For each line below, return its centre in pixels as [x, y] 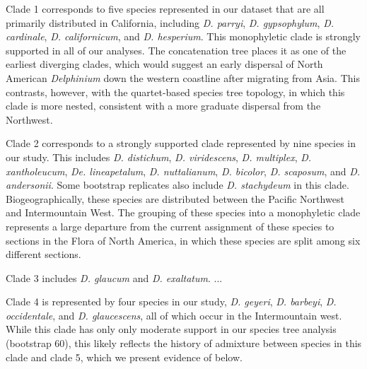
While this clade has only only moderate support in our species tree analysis [171, 329]
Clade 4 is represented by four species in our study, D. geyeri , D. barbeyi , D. [171, 301]
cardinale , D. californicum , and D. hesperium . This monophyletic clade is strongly [183, 36]
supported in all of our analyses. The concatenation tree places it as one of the [176, 50]
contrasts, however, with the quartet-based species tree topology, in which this [175, 92]
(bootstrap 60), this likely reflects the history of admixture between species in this [184, 343]
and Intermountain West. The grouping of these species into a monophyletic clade [183, 212]
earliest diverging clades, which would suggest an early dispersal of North [164, 64]
